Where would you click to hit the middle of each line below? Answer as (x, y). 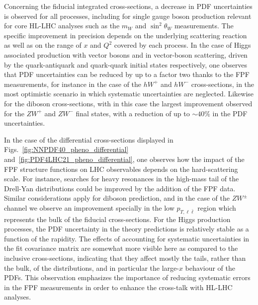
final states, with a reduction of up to (133, 113)
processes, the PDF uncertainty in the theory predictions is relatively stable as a (127, 229)
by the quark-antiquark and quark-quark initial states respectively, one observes (126, 64)
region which (217, 207)
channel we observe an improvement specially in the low (89, 207)
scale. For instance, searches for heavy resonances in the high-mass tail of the (122, 179)
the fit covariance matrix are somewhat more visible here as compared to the (121, 248)
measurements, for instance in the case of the (73, 84)
